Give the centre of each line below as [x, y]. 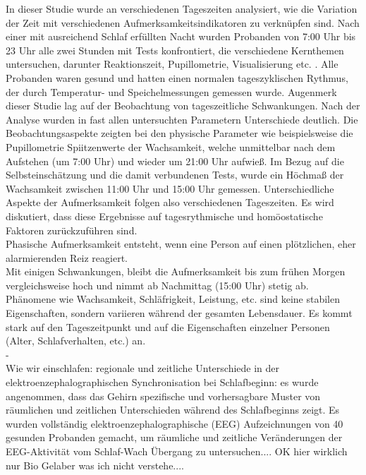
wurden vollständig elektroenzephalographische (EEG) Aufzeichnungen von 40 [175, 423]
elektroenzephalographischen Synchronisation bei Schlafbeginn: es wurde [162, 382]
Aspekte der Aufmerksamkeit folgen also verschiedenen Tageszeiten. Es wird [170, 202]
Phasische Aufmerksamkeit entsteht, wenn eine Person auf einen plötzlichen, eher [181, 244]
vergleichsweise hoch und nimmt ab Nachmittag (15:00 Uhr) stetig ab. [157, 285]
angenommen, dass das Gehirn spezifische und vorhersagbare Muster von [163, 396]
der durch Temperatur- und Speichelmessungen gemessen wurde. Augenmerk [171, 91]
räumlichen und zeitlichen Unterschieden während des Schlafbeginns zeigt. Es [173, 410]
